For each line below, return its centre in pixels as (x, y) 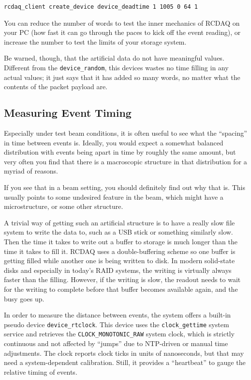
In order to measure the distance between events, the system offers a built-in (118, 315)
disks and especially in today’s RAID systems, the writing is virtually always (118, 270)
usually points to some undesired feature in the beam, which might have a (114, 197)
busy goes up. (24, 298)
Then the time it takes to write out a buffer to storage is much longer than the (121, 241)
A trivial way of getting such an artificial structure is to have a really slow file (119, 222)
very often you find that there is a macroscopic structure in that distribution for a (125, 161)
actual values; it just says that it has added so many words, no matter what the (122, 77)
